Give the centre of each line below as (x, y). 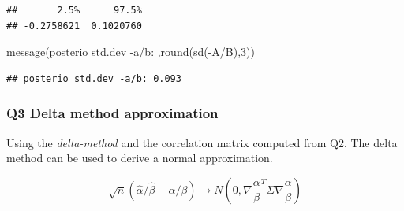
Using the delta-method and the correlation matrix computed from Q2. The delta (202, 142)
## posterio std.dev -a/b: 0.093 (94, 78)
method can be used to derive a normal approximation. (140, 158)
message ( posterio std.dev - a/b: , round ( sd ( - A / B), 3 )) (131, 52)
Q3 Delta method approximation (112, 113)
